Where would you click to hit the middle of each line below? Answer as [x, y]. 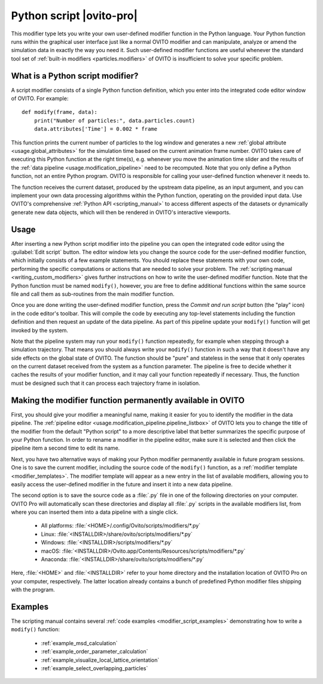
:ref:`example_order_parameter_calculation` [95, 652]
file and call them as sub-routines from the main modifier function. [93, 294]
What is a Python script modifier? [75, 76]
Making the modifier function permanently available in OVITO [128, 400]
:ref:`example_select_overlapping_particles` [95, 668]
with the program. [33, 590]
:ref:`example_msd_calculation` [79, 643]
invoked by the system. [40, 330]
